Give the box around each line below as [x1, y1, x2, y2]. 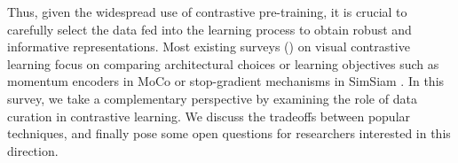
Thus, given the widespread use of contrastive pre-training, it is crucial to [7, 3, 407, 20]
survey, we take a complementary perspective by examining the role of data [7, 89, 417, 107]
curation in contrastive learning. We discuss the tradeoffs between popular [7, 106, 411, 125]
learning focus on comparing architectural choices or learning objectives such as [7, 54, 439, 73]
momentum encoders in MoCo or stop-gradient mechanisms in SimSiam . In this [7, 72, 445, 90]
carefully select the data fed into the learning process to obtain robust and [7, 19, 412, 38]
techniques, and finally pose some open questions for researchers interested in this [7, 124, 451, 143]
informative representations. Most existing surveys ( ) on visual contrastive [7, 37, 410, 56]
